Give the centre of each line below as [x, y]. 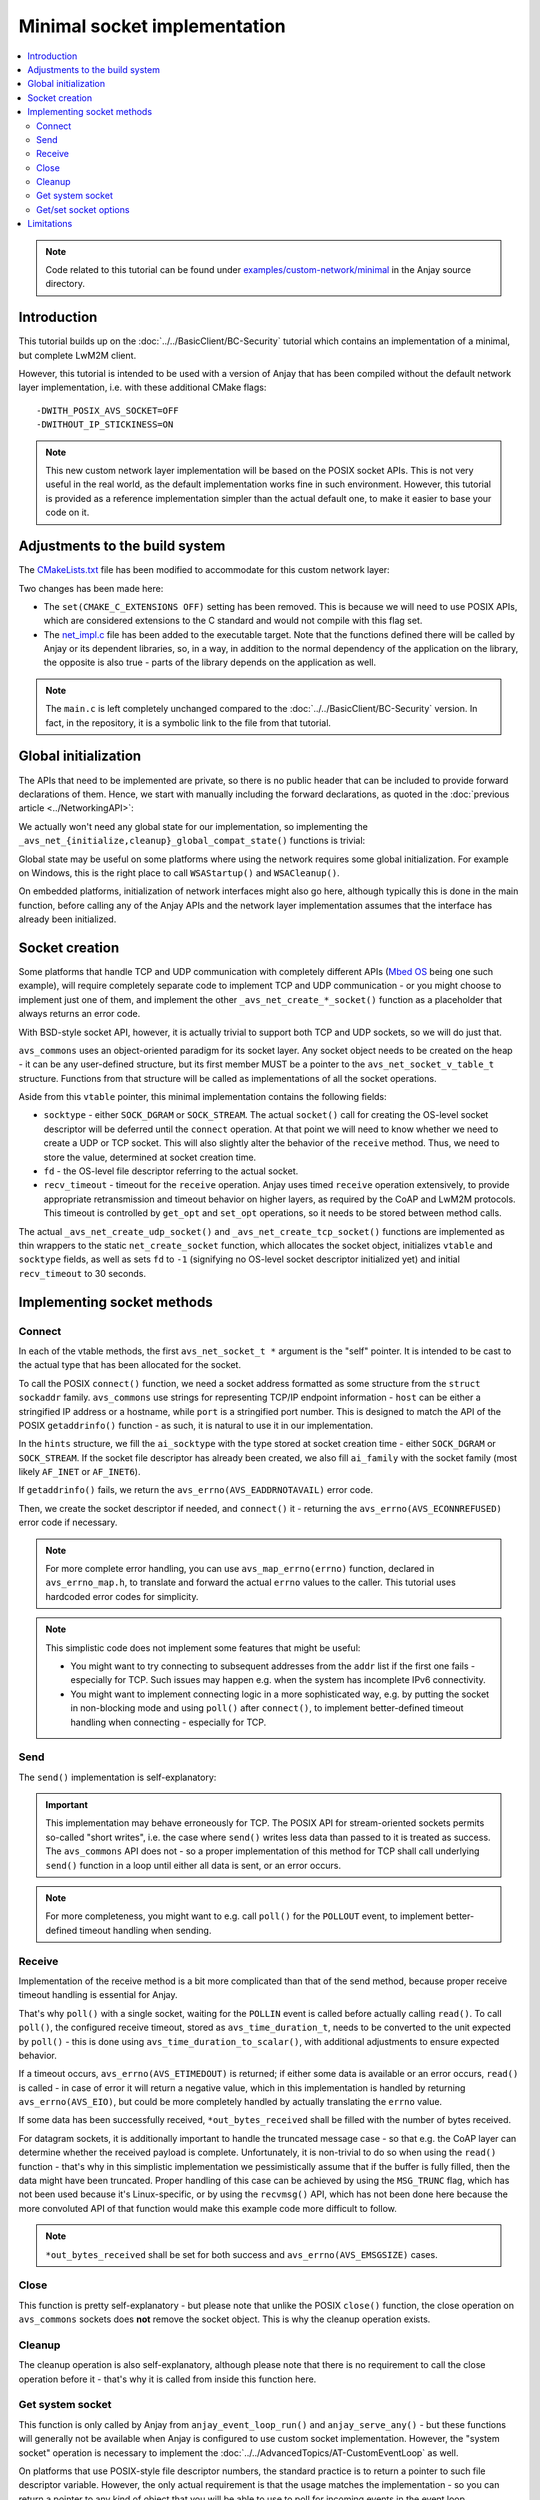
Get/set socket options [83, 209]
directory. [65, 284]
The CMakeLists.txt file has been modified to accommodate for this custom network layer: [204, 570]
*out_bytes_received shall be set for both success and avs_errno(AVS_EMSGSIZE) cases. [242, 2254]
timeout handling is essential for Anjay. [98, 1995]
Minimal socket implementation [152, 26]
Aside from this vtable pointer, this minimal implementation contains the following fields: [202, 1097]
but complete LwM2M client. [77, 355]
